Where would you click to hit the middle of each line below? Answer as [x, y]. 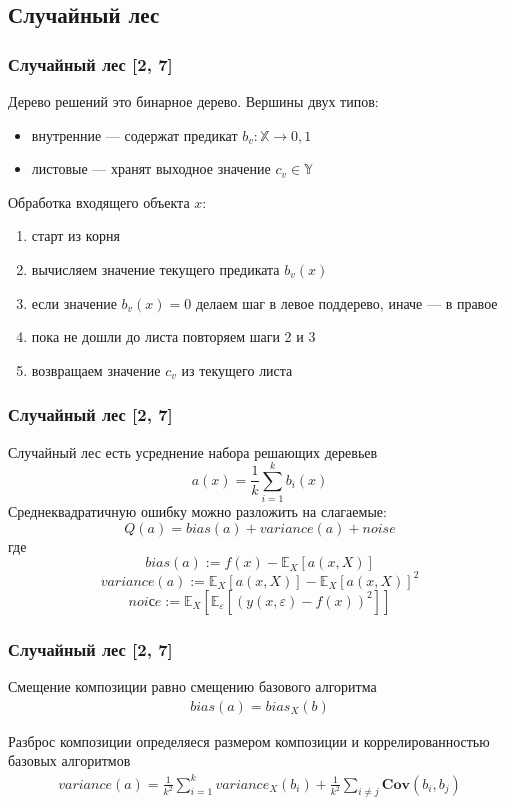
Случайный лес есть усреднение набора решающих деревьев [193, 451]
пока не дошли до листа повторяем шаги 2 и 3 [173, 336]
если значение [74, 302]
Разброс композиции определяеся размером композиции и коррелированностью [249, 740]
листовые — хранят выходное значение [151, 168]
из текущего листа [237, 369]
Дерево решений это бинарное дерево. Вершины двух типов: [193, 101]
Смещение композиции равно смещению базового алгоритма [192, 686]
